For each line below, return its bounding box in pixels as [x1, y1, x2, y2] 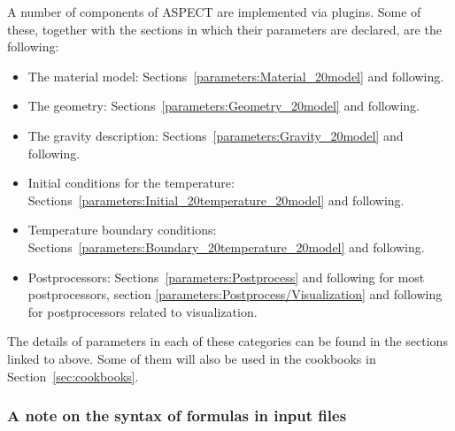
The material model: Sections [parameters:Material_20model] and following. [27, 66, 444, 85]
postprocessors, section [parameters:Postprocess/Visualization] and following [27, 285, 443, 304]
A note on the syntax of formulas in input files [7, 404, 347, 427]
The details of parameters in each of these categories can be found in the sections [7, 332, 448, 350]
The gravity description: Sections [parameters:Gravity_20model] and [27, 126, 404, 144]
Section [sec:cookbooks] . [7, 366, 139, 385]
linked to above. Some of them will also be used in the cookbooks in [7, 349, 376, 367]
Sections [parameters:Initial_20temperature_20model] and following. [27, 190, 405, 209]
